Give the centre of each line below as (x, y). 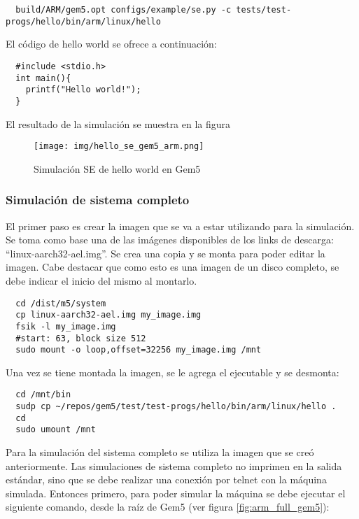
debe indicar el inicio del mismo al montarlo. (101, 280)
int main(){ (43, 78)
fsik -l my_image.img (66, 326)
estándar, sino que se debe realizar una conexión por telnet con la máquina (166, 479)
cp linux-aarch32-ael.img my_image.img (108, 315)
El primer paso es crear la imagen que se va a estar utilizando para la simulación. (180, 226)
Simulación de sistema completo (98, 200)
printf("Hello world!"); (83, 90)
